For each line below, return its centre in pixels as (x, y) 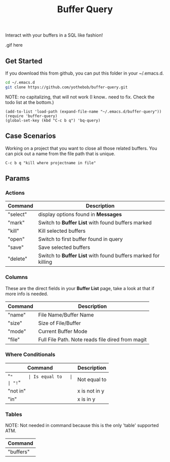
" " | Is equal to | (40, 376)
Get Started (24, 61)
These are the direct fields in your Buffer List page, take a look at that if (80, 288)
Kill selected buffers (62, 231)
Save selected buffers (64, 247)
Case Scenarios (31, 136)
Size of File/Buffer (59, 323)
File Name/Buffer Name (66, 314)
